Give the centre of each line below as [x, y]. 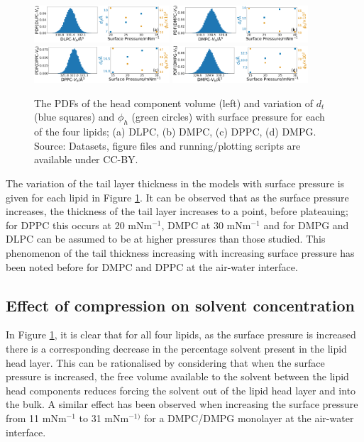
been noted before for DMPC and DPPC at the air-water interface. [152, 266]
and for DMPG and [306, 225]
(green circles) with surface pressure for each [228, 117]
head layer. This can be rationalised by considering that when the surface [165, 362]
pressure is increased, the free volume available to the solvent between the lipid [177, 376]
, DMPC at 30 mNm [206, 225]
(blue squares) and [75, 117]
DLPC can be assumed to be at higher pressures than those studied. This [166, 239]
